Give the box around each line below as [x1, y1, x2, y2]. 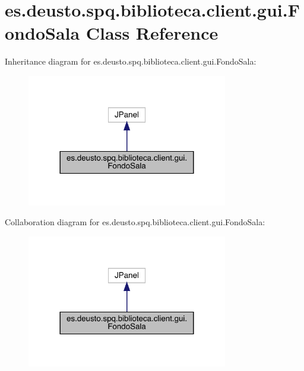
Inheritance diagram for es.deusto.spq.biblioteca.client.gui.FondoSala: [5, 55, 256, 68]
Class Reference [85, 21, 218, 45]
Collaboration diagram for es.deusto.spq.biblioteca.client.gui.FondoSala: [5, 216, 265, 228]
